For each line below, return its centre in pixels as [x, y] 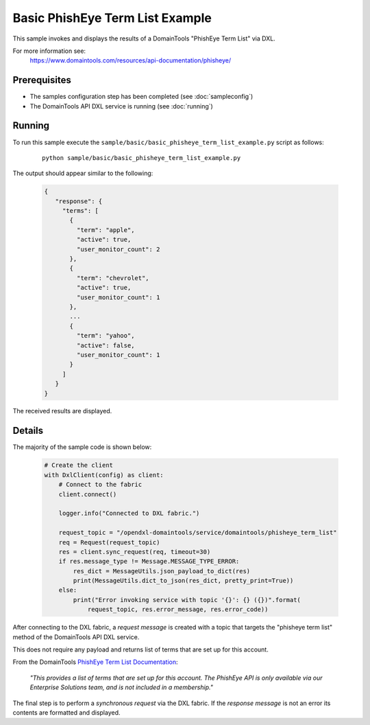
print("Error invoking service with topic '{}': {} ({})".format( [187, 600]
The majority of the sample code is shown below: [82, 447]
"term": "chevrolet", [113, 278]
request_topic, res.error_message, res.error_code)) [178, 610]
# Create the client [78, 465]
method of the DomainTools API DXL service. [76, 637]
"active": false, [106, 345]
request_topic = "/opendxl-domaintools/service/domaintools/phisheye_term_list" [198, 533]
